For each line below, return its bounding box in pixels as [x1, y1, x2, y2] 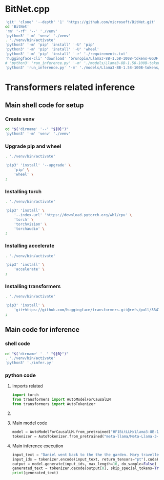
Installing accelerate [5, 242, 55, 249]
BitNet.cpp [5, 3, 50, 15]
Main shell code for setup [5, 101, 84, 110]
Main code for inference [5, 325, 80, 334]
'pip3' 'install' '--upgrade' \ [5, 163, 71, 168]
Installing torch [5, 188, 42, 195]
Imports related [12, 383, 43, 389]
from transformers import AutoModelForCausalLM [12, 397, 111, 402]
